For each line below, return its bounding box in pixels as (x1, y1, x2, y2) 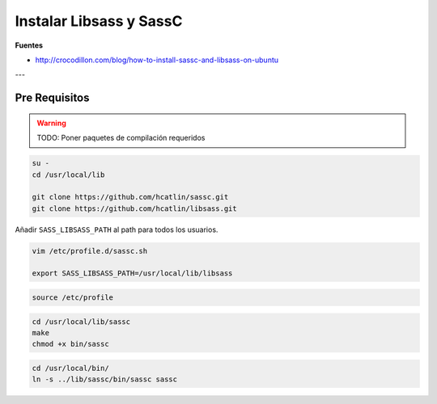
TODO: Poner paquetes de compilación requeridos (36, 133, 206, 143)
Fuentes (15, 40, 44, 50)
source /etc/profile (32, 293, 113, 302)
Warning (36, 118, 66, 128)
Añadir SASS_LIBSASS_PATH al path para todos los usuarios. (15, 225, 218, 234)
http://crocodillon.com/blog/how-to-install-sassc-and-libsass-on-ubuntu (35, 55, 279, 65)
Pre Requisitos (15, 91, 90, 105)
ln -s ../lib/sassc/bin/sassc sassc (32, 375, 178, 384)
